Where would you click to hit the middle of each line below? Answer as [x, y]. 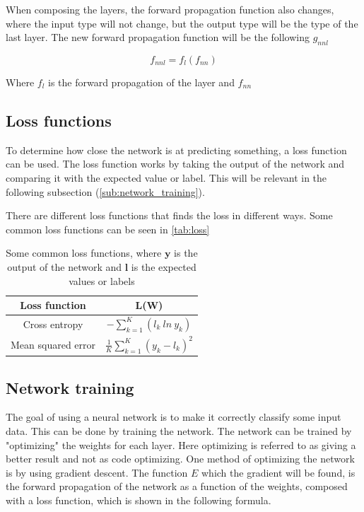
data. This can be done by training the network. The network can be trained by [179, 431]
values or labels [102, 280]
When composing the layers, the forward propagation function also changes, [170, 9]
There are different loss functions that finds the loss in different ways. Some [169, 215]
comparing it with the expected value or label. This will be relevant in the [166, 177]
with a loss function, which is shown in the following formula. [139, 500]
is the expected [164, 266]
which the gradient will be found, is [278, 472]
